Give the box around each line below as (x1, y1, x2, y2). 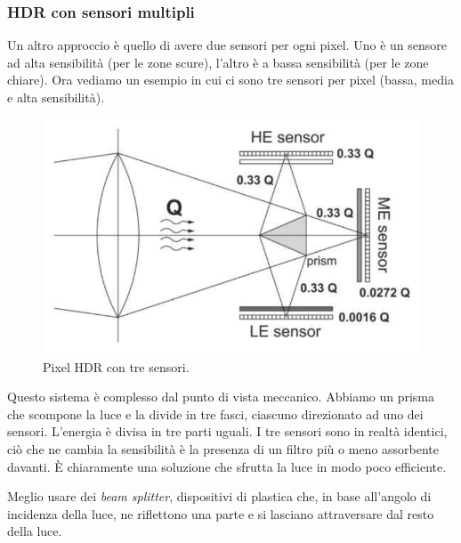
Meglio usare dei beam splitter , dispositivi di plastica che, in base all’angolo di (7, 487, 432, 506)
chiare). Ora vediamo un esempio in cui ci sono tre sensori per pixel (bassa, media (7, 70, 454, 89)
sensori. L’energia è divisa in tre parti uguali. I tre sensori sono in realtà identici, (7, 422, 448, 441)
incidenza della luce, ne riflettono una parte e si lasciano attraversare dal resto (7, 504, 434, 523)
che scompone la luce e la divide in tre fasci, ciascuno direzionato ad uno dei (7, 404, 424, 423)
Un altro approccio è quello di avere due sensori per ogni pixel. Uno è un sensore (7, 36, 448, 54)
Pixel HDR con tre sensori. (43, 357, 190, 376)
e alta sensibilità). (7, 88, 105, 106)
